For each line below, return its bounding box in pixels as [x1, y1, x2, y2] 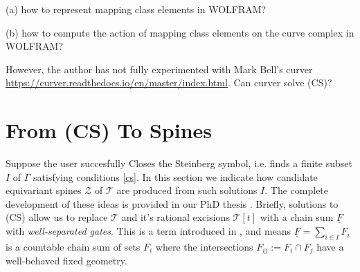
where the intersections [155, 239, 253, 253]
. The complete [264, 183, 329, 197]
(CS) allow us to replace [6, 210, 108, 224]
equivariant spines [6, 183, 82, 197]
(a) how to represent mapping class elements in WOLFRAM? [6, 2, 267, 16]
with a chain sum [260, 210, 334, 224]
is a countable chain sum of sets [6, 239, 141, 253]
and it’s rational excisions [121, 210, 230, 224]
